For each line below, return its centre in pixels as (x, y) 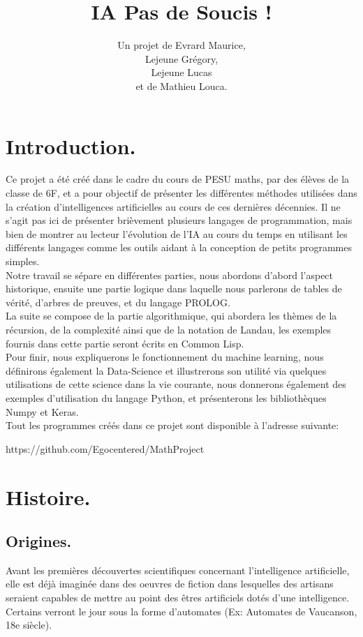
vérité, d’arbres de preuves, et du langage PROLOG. (118, 302)
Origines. (39, 541)
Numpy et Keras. (42, 411)
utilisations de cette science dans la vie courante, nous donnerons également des (176, 384)
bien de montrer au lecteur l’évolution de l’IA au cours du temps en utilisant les (177, 233)
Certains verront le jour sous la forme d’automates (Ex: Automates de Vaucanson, (181, 611)
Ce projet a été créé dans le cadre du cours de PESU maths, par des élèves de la (178, 179)
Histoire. (48, 496)
